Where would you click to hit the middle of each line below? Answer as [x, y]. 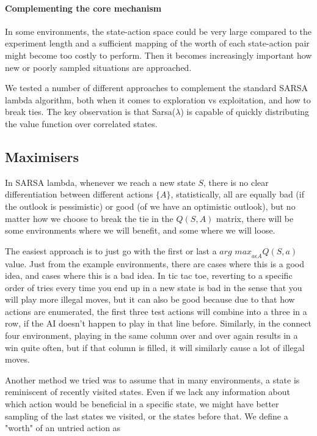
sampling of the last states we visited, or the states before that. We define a [147, 416]
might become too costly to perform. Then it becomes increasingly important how [158, 55]
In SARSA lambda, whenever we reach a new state [100, 182]
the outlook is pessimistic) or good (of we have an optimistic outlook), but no [150, 206]
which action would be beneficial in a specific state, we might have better [142, 404]
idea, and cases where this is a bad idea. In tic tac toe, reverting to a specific [149, 275]
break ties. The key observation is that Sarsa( [90, 112]
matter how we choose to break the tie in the [89, 218]
